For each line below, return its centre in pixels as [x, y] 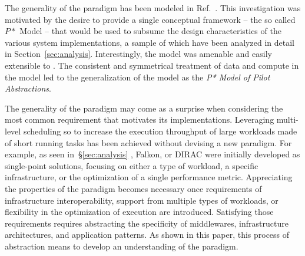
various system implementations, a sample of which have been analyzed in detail [150, 42]
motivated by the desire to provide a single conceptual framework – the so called [150, 19]
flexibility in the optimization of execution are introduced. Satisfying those [139, 212]
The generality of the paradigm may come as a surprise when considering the [144, 108]
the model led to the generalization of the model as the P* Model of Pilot [137, 77]
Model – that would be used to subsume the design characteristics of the [150, 31]
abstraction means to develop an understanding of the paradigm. [122, 246]
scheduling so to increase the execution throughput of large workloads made [160, 131]
